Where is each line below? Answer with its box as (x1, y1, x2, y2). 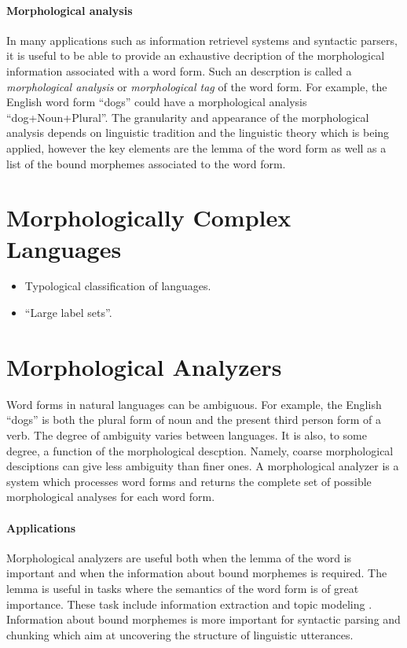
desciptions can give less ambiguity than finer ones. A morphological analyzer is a (6, 458, 399, 474)
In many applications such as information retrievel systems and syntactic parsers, (6, 31, 398, 48)
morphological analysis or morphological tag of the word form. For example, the (6, 78, 387, 94)
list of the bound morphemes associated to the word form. (6, 155, 286, 171)
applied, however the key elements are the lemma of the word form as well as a (6, 139, 387, 156)
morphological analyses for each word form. (6, 488, 215, 505)
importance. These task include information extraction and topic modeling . (6, 595, 372, 612)
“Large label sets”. (24, 304, 112, 321)
